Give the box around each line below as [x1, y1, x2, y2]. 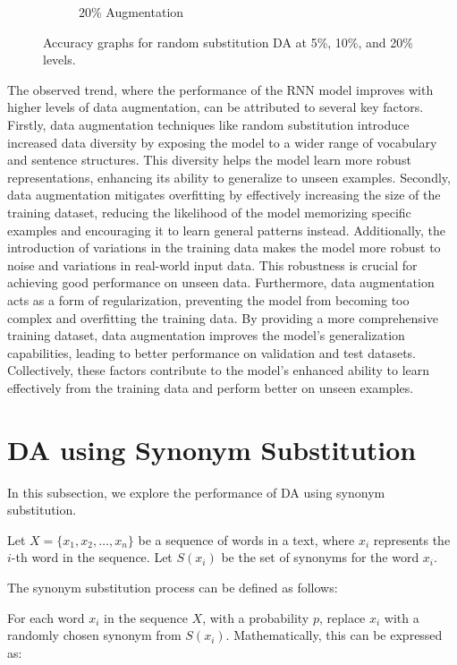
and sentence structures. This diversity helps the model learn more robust [7, 150, 411, 169]
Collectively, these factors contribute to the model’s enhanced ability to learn [7, 361, 430, 379]
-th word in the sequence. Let [11, 548, 173, 567]
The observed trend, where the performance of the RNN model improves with [7, 80, 434, 98]
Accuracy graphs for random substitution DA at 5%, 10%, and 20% [43, 32, 413, 51]
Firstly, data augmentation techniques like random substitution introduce [7, 115, 410, 133]
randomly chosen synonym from [7, 626, 182, 644]
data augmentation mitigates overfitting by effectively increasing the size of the [7, 185, 441, 204]
